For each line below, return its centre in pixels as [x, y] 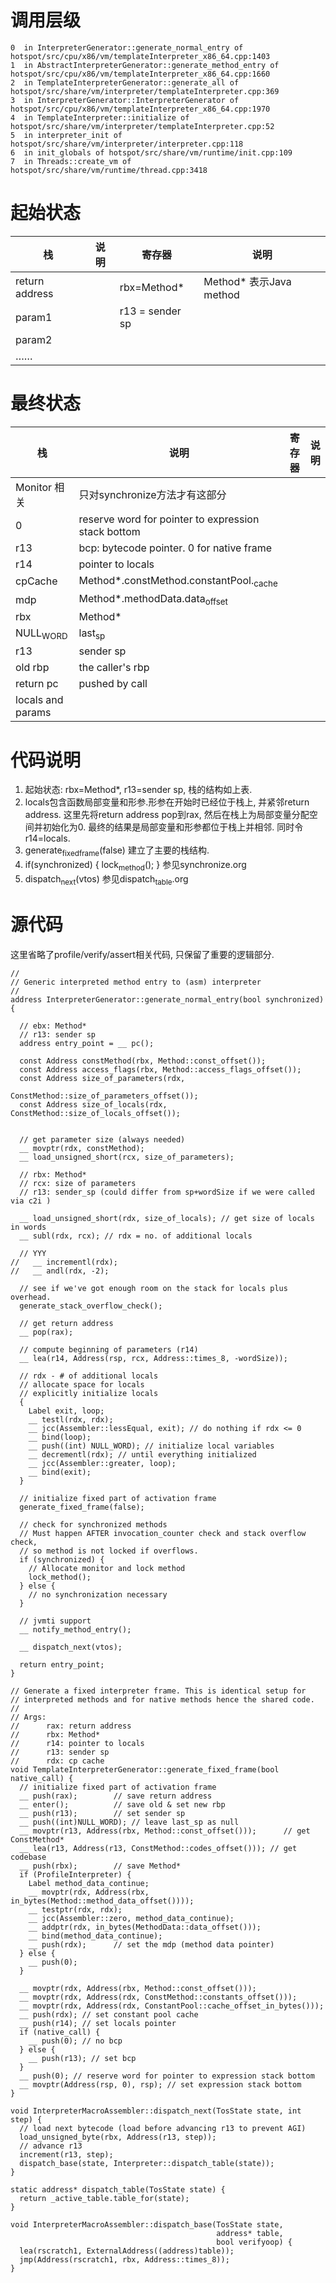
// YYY [33, 1253]
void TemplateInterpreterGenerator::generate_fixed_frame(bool [145, 1769]
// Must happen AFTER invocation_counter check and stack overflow [163, 1533]
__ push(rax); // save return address [116, 1796]
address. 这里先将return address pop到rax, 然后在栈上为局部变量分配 [167, 815]
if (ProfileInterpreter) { [75, 1874]
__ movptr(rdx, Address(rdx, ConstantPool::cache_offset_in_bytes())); [172, 2006]
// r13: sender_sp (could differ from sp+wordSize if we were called [167, 1192]
